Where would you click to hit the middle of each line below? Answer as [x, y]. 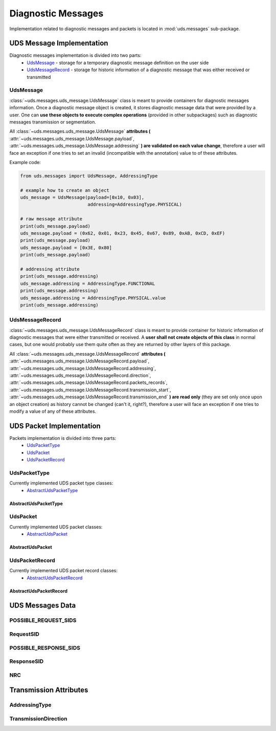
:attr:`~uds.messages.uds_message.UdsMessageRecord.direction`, [80, 375]
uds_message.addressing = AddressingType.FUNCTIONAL [88, 283]
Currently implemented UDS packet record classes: [63, 571]
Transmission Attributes [49, 690]
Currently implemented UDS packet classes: [56, 527]
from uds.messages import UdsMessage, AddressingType [89, 176]
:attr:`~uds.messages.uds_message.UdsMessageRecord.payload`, [79, 361]
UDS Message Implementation [59, 43]
